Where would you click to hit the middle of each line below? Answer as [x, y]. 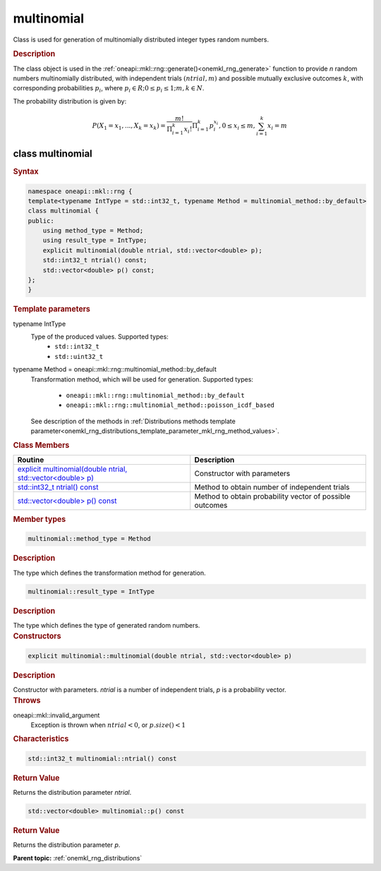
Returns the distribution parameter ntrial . [72, 793]
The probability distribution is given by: [70, 101]
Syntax [26, 171]
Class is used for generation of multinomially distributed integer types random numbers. [141, 39]
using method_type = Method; [93, 231]
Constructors [37, 636]
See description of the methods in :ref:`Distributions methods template [133, 421]
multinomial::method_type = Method [89, 539]
